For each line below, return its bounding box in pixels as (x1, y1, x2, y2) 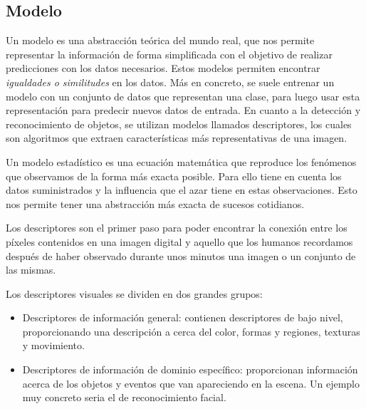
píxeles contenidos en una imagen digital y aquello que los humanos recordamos (6, 234, 353, 249)
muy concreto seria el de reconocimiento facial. (22, 390, 226, 405)
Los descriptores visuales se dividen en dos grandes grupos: (6, 286, 263, 301)
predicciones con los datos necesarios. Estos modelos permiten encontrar (6, 61, 320, 76)
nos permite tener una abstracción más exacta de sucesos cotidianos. (6, 196, 305, 211)
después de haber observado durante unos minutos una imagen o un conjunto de (6, 248, 356, 263)
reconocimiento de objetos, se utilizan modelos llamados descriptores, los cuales (6, 116, 352, 131)
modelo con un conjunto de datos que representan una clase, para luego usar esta (6, 88, 360, 103)
